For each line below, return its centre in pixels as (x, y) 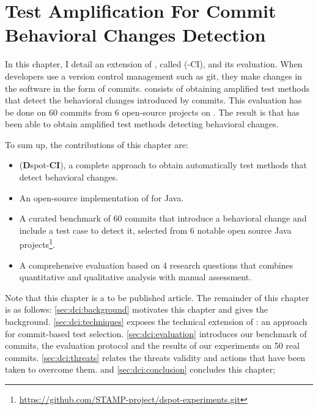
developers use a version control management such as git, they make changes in (153, 76)
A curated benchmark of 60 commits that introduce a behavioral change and (163, 218)
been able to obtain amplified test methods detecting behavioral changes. (142, 124)
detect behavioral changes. (68, 177)
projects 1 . (37, 244)
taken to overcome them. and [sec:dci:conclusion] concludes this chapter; (140, 369)
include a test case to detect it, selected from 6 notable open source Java (155, 230)
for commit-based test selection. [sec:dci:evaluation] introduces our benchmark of (156, 333)
